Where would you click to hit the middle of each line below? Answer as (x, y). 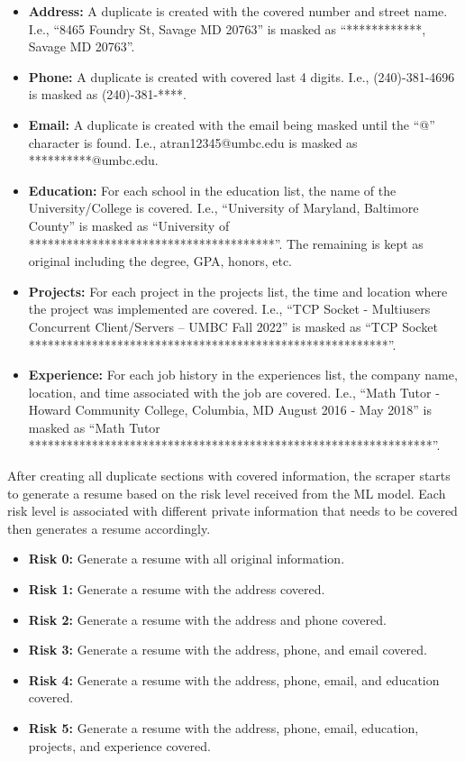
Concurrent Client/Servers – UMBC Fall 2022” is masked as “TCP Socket (233, 326)
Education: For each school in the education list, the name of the (212, 190)
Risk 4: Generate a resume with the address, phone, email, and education (234, 679)
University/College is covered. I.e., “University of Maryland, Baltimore (223, 208)
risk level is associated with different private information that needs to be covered (232, 511)
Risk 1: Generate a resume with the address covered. (177, 589)
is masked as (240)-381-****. (107, 94)
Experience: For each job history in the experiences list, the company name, (243, 375)
